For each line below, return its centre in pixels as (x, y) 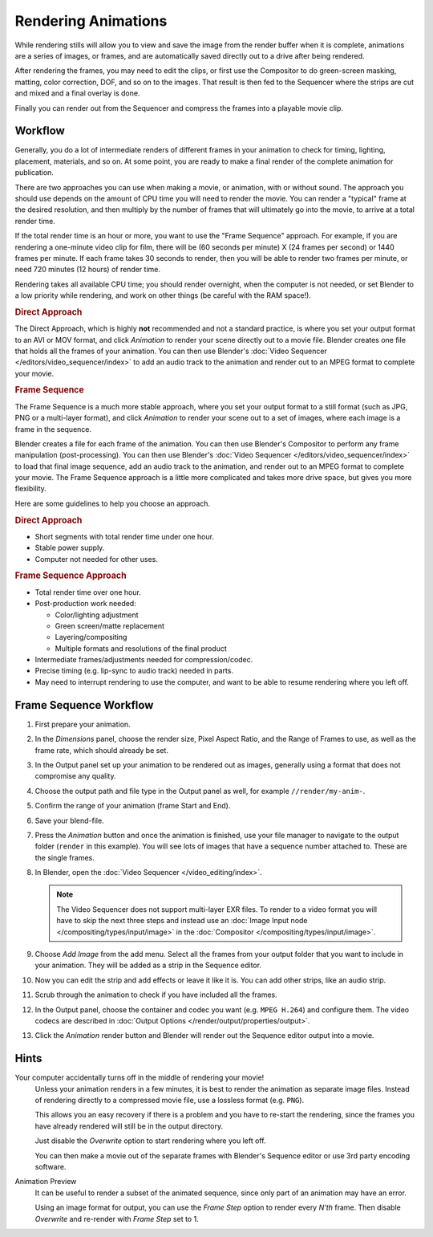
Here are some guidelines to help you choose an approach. (113, 503)
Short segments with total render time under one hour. (124, 536)
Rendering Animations (91, 21)
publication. (34, 173)
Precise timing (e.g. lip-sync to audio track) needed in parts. (134, 671)
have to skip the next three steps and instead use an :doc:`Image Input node (182, 921)
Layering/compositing (91, 637)
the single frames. (65, 857)
